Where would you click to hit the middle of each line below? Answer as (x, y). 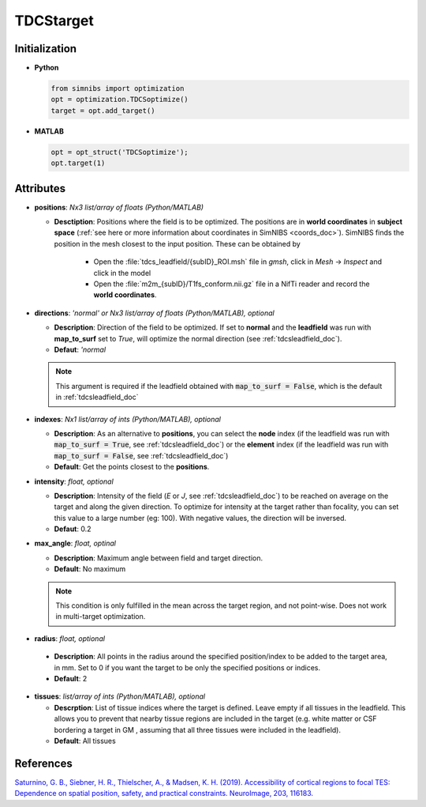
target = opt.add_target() (103, 110)
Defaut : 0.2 (73, 529)
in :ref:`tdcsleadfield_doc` (97, 397)
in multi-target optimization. (101, 617)
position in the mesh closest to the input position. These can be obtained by (177, 243)
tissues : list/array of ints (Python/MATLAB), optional (120, 696)
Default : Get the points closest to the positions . (132, 467)
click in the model (122, 273)
